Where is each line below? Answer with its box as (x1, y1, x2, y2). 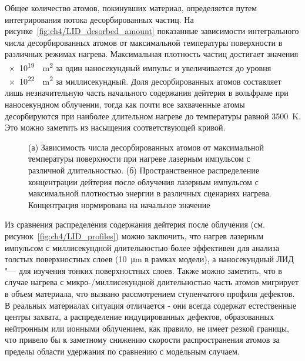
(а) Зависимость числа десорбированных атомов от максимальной (28, 141, 264, 153)
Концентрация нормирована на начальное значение (28, 198, 210, 210)
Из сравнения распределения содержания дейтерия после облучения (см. (5, 218, 266, 230)
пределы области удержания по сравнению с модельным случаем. (5, 345, 240, 357)
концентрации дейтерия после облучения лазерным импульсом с (28, 175, 259, 188)
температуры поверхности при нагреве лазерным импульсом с (28, 152, 250, 165)
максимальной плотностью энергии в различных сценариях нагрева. (28, 187, 272, 199)
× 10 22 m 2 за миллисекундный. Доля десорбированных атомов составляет (8, 73, 281, 87)
